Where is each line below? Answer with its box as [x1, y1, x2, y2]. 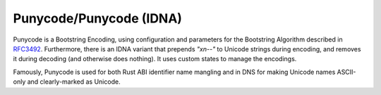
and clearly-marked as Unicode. [27, 77, 121, 86]
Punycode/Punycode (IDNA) [13, 11, 183, 26]
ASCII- [337, 68, 356, 76]
